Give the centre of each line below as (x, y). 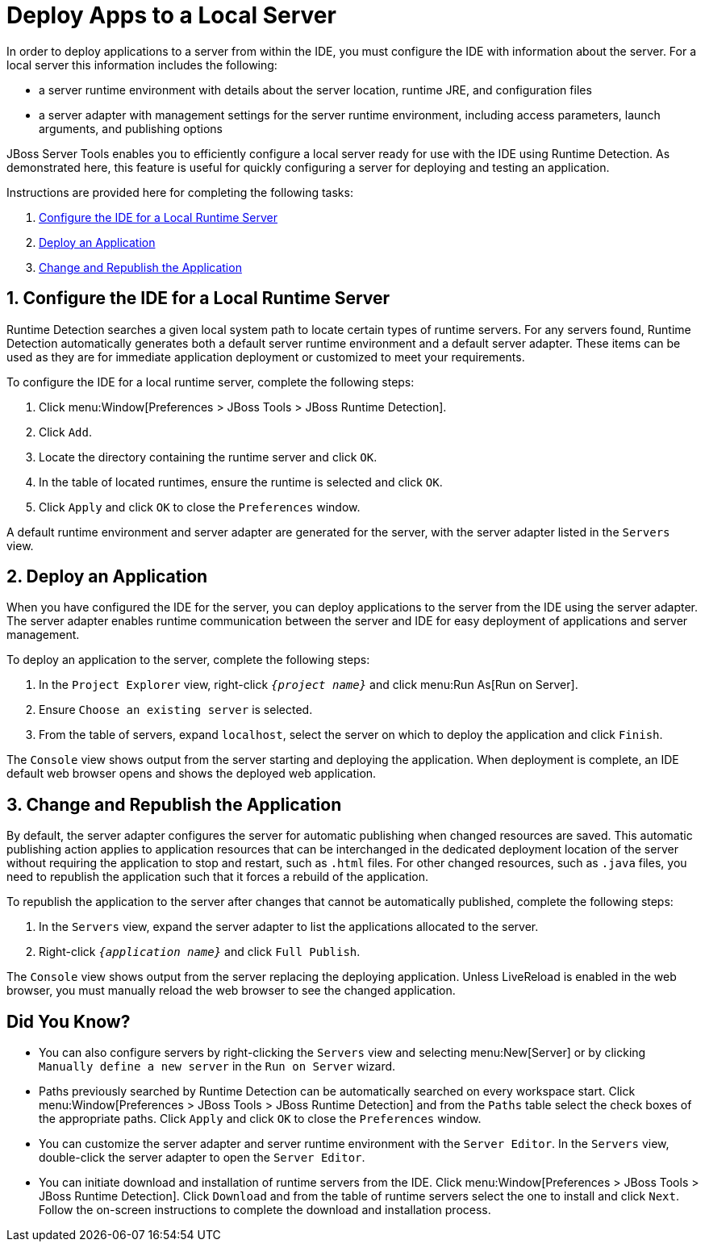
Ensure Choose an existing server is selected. (176, 710)
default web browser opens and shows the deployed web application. (192, 774)
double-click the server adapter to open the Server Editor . (202, 1158)
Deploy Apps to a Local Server (171, 15)
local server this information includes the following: (142, 65)
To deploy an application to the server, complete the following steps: (188, 660)
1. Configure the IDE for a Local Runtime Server (198, 298)
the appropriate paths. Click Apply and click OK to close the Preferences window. (260, 1119)
